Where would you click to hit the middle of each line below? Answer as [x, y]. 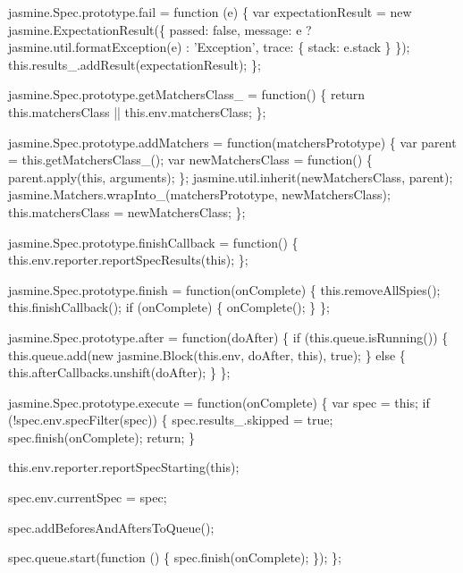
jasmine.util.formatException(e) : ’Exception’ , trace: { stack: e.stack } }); [209, 47]
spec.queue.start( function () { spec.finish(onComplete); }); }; [175, 557]
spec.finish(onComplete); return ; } [102, 437]
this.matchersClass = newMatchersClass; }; [127, 211]
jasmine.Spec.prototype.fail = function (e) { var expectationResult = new [210, 12]
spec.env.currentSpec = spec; [88, 497]
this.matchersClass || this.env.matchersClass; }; [137, 111]
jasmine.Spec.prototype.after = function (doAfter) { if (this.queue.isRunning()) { [228, 337]
